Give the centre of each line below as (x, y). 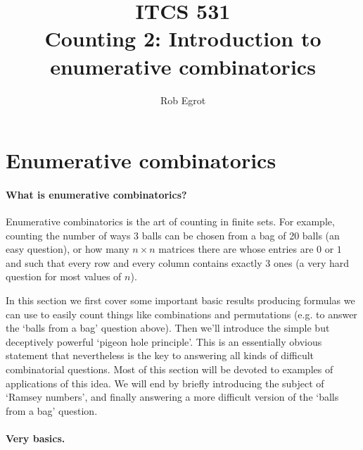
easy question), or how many (68, 249)
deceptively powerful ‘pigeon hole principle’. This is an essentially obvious (164, 341)
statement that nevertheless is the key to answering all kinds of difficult (160, 355)
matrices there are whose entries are (236, 249)
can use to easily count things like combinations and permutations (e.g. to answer (181, 314)
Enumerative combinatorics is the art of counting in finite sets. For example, (170, 221)
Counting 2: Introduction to (183, 38)
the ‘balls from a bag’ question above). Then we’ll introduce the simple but (168, 328)
